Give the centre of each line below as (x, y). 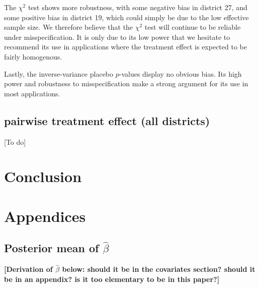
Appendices (45, 216)
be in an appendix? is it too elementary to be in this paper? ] (112, 279)
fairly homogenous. (33, 56)
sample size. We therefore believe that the (69, 27)
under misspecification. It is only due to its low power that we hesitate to (117, 37)
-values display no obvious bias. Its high (180, 73)
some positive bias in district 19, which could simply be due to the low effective (126, 17)
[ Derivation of (28, 269)
